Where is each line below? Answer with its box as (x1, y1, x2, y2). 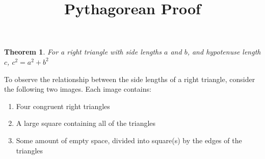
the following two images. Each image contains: (4, 84, 151, 94)
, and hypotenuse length (187, 46, 261, 57)
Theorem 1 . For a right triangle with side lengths (4, 46, 162, 57)
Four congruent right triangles (16, 100, 110, 111)
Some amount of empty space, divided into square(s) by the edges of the (16, 135, 242, 145)
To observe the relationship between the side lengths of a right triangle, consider (4, 73, 255, 84)
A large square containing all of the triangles (16, 118, 156, 128)
